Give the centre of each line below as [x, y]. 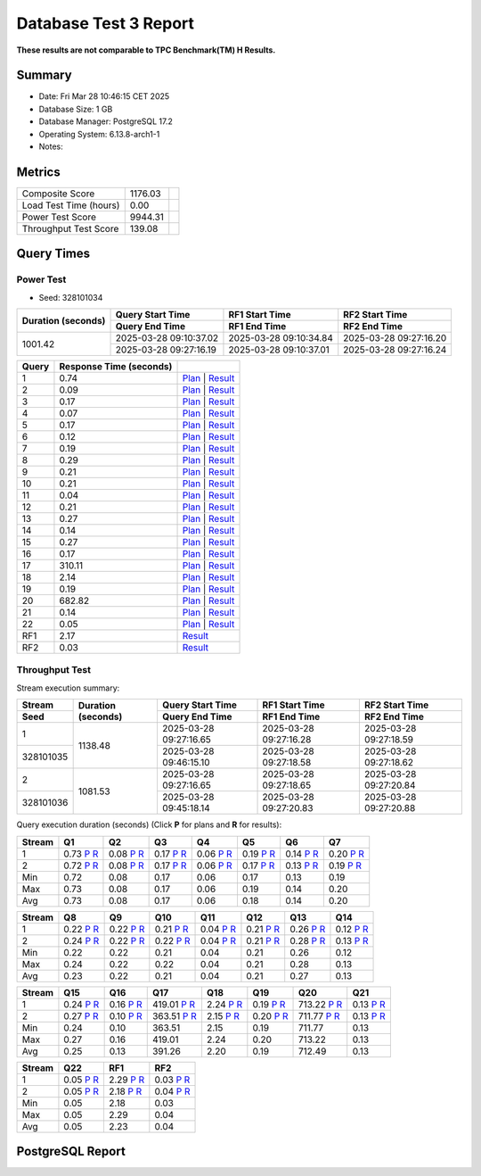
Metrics [39, 172]
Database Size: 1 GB [76, 109]
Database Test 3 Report [106, 23]
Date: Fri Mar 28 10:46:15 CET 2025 [104, 96]
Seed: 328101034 [71, 297]
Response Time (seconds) [116, 367]
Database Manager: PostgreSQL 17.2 [106, 121]
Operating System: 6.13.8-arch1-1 [99, 134]
